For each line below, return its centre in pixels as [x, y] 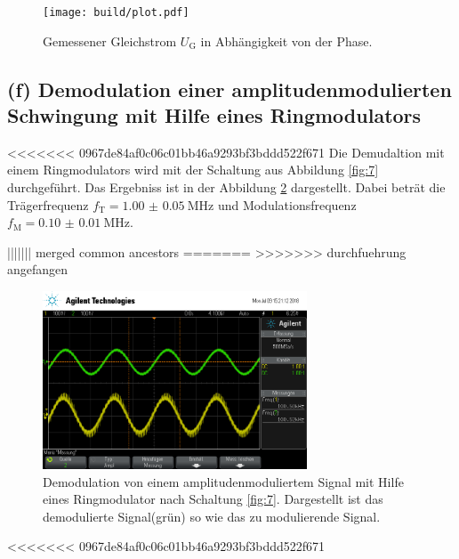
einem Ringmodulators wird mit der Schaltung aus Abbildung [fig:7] [193, 170]
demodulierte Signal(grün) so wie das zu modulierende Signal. [212, 516]
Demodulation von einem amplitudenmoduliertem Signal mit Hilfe [223, 481]
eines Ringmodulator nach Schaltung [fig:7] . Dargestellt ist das [213, 499]
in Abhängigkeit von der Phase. [286, 41]
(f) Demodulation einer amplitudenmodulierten [229, 89]
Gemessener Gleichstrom [110, 41]
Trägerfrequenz [48, 204]
